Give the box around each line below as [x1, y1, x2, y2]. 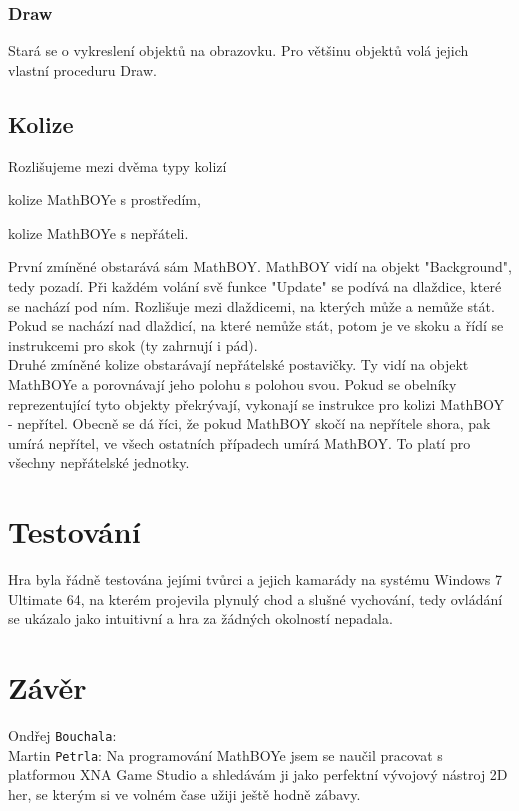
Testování [8, 511, 141, 552]
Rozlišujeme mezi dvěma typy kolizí [8, 155, 227, 176]
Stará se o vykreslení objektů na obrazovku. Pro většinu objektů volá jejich [8, 40, 469, 61]
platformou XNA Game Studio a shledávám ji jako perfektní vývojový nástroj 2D [8, 764, 508, 785]
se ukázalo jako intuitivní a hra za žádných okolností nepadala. [8, 608, 393, 629]
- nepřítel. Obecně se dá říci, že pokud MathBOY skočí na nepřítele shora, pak [8, 413, 491, 434]
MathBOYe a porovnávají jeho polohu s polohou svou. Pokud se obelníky [8, 373, 457, 394]
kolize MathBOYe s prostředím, [8, 189, 201, 210]
